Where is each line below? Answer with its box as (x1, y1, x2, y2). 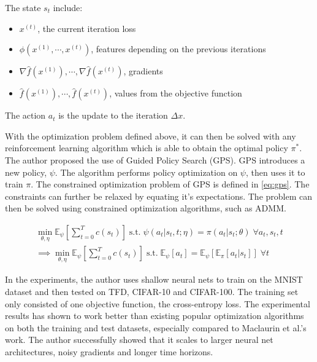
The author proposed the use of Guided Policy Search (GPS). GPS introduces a (5, 153, 305, 166)
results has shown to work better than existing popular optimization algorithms (5, 309, 304, 322)
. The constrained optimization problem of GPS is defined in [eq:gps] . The (31, 178, 310, 191)
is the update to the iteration (58, 109, 168, 122)
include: (53, 1, 83, 14)
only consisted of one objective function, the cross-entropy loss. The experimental (5, 297, 310, 310)
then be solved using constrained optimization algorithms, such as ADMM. (5, 202, 286, 214)
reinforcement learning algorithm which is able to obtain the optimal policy (5, 141, 288, 154)
